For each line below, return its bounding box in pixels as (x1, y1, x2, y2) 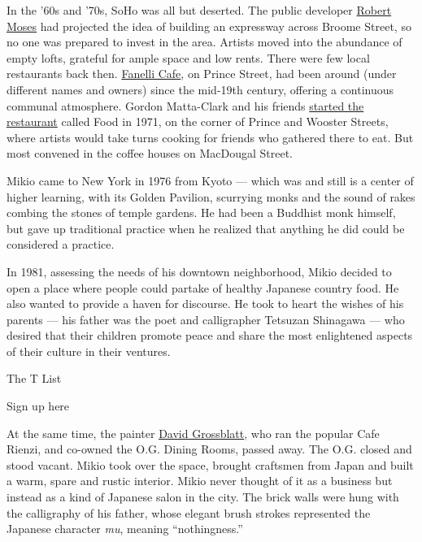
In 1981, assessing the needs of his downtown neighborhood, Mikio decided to (7, 262, 392, 280)
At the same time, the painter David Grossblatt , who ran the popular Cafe (7, 424, 380, 441)
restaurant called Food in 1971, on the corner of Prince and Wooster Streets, (7, 113, 389, 130)
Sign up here (7, 397, 70, 414)
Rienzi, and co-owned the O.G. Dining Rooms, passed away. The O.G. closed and (7, 440, 412, 457)
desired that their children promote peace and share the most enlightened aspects (7, 327, 413, 344)
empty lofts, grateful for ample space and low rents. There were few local (7, 49, 370, 66)
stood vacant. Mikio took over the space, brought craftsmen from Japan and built (7, 456, 414, 473)
